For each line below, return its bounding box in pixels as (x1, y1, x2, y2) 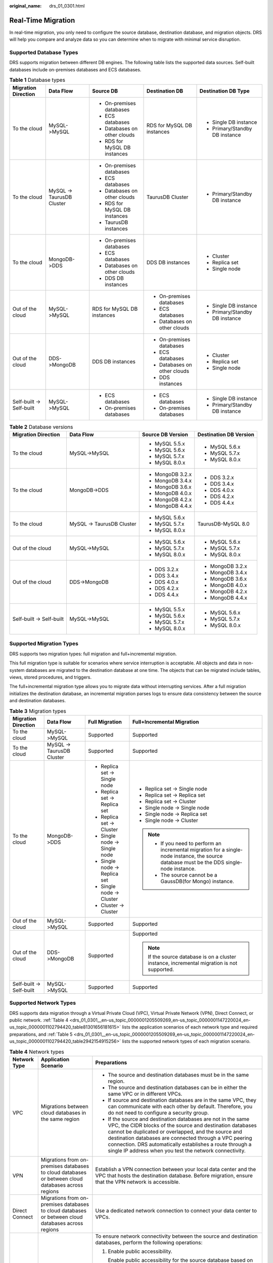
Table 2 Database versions (9, 423, 73, 430)
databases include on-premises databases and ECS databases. (9, 66, 142, 73)
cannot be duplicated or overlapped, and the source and (108, 1128, 242, 1135)
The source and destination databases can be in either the (108, 1084, 247, 1091)
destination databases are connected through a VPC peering (108, 1134, 252, 1141)
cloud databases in (40, 1109, 86, 1116)
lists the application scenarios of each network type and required (122, 1024, 258, 1030)
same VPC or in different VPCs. (108, 1090, 183, 1097)
